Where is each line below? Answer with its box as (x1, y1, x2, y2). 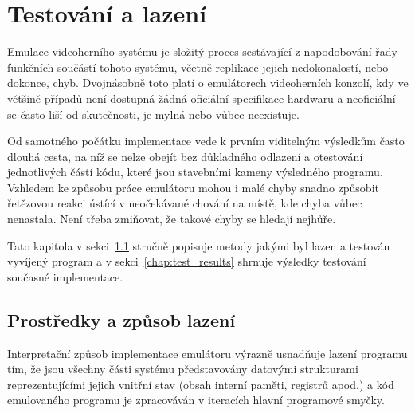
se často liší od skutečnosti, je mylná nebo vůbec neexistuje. (7, 105, 300, 122)
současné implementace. (7, 268, 123, 285)
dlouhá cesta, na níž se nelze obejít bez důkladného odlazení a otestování (7, 147, 363, 164)
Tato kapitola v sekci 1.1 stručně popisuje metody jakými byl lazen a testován (7, 237, 390, 254)
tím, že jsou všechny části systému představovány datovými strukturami (7, 360, 358, 377)
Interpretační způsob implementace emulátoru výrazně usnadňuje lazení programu (7, 344, 408, 361)
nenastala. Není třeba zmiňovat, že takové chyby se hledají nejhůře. (7, 210, 336, 227)
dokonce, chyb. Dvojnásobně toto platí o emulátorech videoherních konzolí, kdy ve (7, 74, 409, 91)
